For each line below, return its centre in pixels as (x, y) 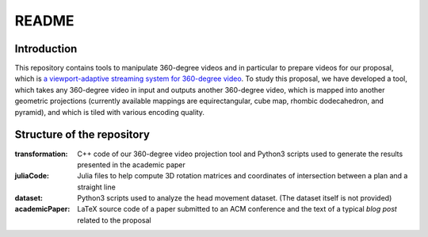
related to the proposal (114, 220)
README (44, 21)
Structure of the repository (82, 135)
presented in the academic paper (132, 164)
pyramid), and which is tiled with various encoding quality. (110, 112)
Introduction (46, 49)
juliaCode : (32, 176)
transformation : (41, 154)
